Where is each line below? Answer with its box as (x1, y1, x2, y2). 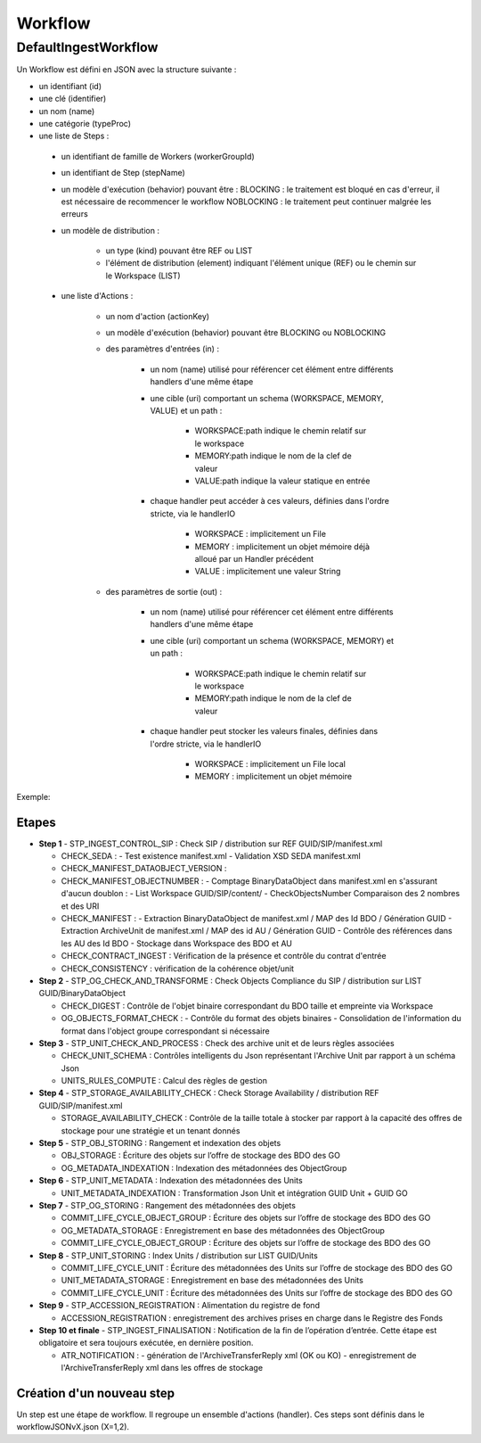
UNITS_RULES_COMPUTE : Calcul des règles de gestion (61, 1076, 267, 1086)
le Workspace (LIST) (105, 270, 182, 281)
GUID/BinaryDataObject (38, 988, 126, 999)
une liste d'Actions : (61, 291, 134, 301)
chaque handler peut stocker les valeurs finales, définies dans (150, 726, 379, 737)
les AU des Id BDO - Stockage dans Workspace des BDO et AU (61, 937, 293, 949)
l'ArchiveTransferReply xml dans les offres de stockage (61, 1363, 263, 1373)
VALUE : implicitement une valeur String (194, 566, 341, 577)
